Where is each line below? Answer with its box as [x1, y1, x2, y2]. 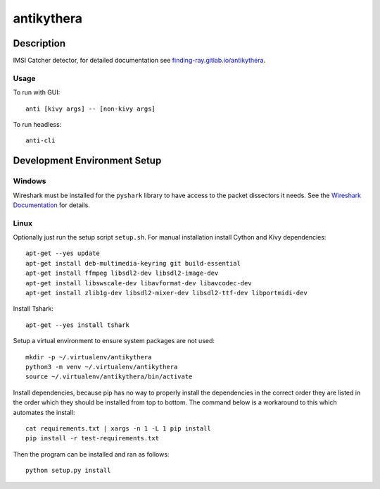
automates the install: [13, 408, 75, 416]
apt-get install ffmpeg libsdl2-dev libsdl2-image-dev [25, 269, 219, 278]
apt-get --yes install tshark [25, 321, 130, 329]
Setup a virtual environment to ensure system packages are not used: [13, 337, 215, 345]
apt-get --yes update [25, 249, 100, 257]
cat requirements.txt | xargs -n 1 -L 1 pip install [25, 424, 211, 433]
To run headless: [13, 120, 62, 128]
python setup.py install [25, 466, 111, 475]
